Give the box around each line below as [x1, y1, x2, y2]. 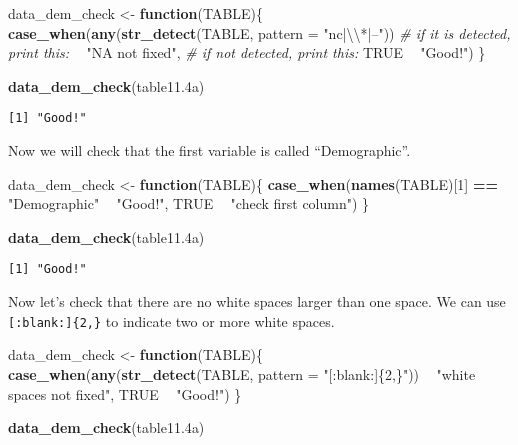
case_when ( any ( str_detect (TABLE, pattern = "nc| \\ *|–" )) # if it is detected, [8, 22, 511, 43]
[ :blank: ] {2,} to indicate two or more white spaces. [8, 310, 335, 331]
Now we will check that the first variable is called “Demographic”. [8, 140, 411, 161]
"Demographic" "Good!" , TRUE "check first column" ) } [8, 193, 370, 214]
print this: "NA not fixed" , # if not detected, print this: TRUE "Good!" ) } [8, 42, 486, 63]
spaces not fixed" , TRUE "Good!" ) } [8, 383, 242, 404]
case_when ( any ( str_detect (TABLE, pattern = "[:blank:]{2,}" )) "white [8, 363, 476, 384]
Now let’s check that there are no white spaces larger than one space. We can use [8, 291, 506, 312]
